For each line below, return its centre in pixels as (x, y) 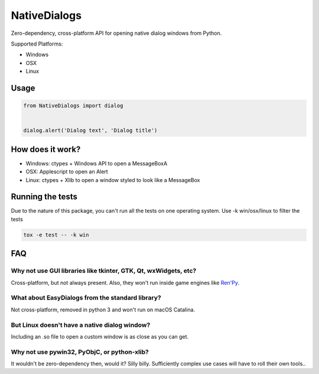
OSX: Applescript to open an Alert (67, 172)
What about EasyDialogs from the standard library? (86, 298)
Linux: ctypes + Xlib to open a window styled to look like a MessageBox (113, 180)
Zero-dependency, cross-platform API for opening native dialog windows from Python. (116, 33)
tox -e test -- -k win (56, 235)
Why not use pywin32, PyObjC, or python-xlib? (80, 352)
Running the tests (44, 197)
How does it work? (46, 149)
